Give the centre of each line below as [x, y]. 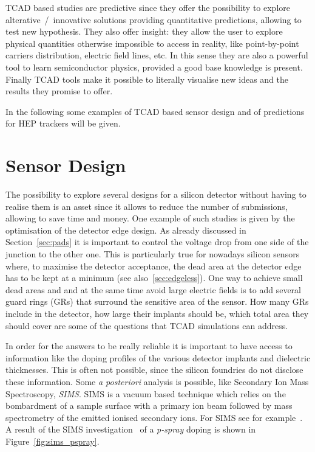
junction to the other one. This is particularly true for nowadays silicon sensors [153, 254]
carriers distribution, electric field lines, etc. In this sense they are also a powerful [157, 55]
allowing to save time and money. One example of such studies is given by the [150, 218]
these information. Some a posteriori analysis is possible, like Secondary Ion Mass [157, 381]
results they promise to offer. [59, 91]
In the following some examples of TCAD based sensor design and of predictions [155, 111]
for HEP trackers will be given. [63, 123]
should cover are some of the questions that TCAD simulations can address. [147, 325]
